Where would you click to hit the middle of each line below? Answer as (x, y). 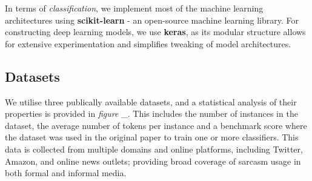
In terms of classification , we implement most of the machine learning (134, 8)
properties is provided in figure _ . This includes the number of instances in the (151, 114)
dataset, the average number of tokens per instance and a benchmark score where (156, 125)
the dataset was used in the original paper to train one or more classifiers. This (152, 137)
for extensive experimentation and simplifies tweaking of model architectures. (148, 43)
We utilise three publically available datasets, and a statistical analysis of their (151, 101)
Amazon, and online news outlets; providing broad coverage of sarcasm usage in (153, 161)
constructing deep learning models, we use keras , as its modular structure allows (155, 32)
